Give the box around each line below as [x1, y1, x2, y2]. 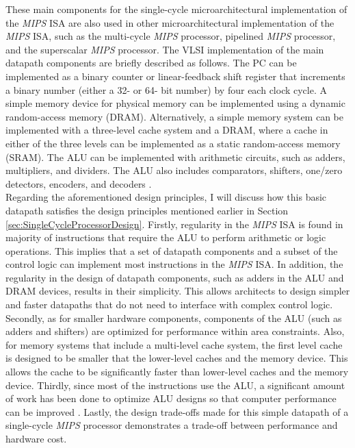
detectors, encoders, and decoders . [5, 176, 152, 190]
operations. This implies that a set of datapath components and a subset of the [5, 243, 338, 258]
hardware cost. [5, 432, 67, 445]
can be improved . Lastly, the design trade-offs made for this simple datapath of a [5, 404, 349, 419]
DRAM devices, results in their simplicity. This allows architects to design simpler [5, 284, 350, 298]
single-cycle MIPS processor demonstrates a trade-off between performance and [5, 418, 338, 432]
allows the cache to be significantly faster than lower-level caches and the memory [5, 364, 349, 379]
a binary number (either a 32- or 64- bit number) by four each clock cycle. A [5, 82, 327, 97]
